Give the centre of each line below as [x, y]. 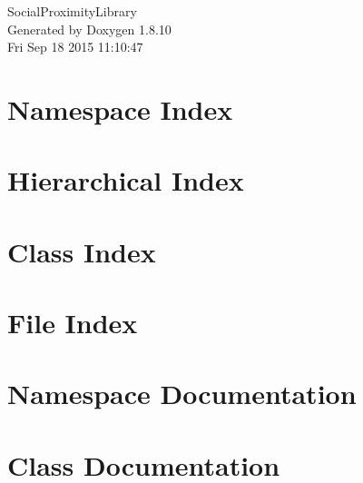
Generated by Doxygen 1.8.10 [89, 29]
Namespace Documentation [182, 394]
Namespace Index [120, 108]
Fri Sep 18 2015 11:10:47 [75, 47]
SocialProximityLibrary [72, 11]
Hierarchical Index [126, 180]
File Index [73, 323]
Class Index [82, 251]
